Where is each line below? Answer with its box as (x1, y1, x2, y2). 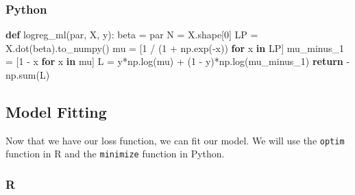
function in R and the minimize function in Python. (5, 146, 225, 161)
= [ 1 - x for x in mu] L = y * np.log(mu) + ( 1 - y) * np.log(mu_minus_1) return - (5, 54, 350, 68)
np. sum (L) (5, 68, 50, 81)
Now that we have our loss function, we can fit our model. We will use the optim (5, 133, 345, 147)
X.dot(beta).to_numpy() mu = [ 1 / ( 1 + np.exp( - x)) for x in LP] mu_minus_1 (5, 40, 345, 55)
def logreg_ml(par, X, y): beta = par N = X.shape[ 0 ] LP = (5, 27, 258, 42)
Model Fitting (5, 101, 107, 122)
